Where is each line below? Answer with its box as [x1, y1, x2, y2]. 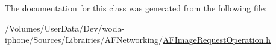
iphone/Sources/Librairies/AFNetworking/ [5, 33, 163, 46]
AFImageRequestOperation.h [163, 33, 271, 46]
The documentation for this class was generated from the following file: [5, 2, 267, 14]
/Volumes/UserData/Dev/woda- [5, 21, 125, 34]
